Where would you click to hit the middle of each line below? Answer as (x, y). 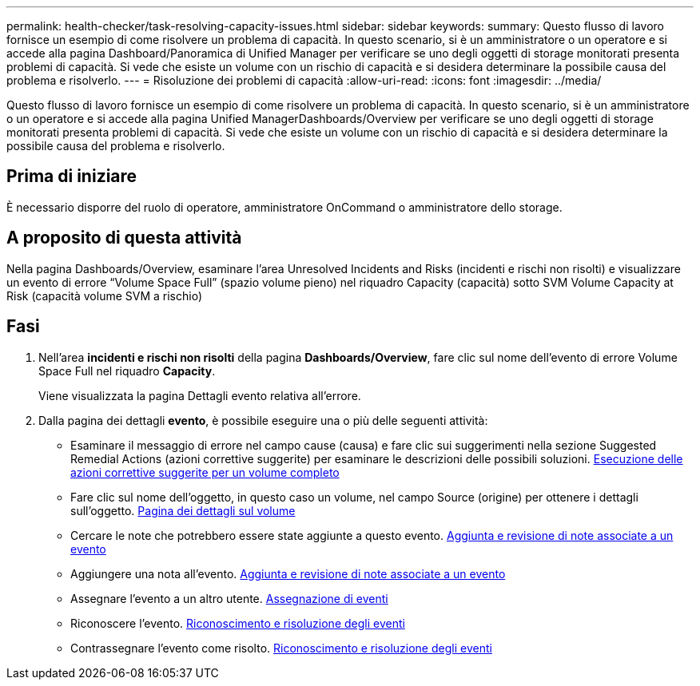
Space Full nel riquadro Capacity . (127, 371)
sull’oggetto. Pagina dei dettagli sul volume (183, 510)
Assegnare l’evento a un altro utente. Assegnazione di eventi (229, 598)
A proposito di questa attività (124, 238)
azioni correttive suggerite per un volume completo (205, 472)
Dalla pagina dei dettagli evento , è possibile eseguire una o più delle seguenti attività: (263, 420)
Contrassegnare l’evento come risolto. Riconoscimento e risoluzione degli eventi (281, 648)
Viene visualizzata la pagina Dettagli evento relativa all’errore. (200, 395)
